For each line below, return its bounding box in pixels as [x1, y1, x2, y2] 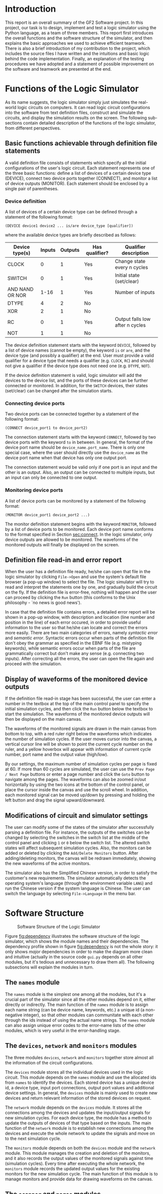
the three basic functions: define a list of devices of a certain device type [5, 170, 151, 176]
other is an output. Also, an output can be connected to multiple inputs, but [5, 469, 155, 475]
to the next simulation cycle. [5, 1136, 62, 1141]
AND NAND [7, 286, 34, 293]
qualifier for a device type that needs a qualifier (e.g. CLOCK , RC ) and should [5, 357, 154, 363]
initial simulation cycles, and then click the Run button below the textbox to [5, 706, 153, 712]
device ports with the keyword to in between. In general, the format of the [5, 439, 153, 445]
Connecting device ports [5, 400, 65, 407]
